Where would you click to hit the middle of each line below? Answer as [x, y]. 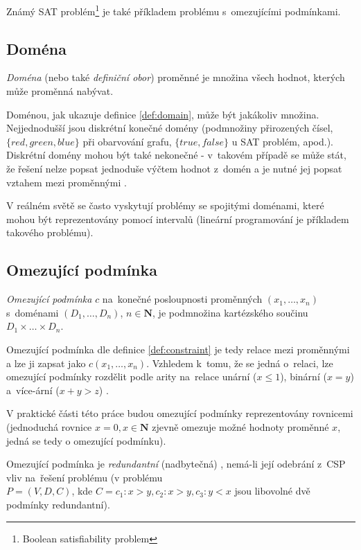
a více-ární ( [33, 390]
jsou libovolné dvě [272, 491]
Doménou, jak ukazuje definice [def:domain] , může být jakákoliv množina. [163, 114]
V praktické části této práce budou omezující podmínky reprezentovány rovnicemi [180, 413]
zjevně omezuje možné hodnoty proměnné [240, 426]
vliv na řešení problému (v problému [85, 477]
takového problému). [50, 232]
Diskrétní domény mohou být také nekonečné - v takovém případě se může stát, [176, 155]
